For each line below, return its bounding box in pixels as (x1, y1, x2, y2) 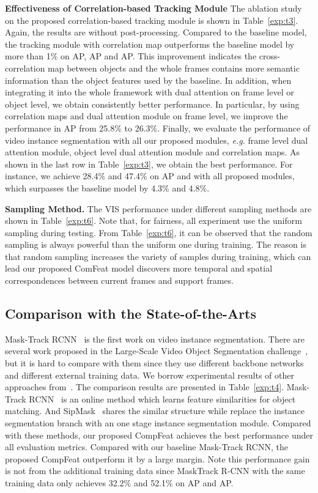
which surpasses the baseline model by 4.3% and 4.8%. (5, 181, 210, 194)
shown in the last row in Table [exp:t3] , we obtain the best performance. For (5, 157, 293, 170)
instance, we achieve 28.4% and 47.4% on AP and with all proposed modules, (5, 169, 295, 182)
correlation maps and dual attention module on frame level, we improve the (5, 109, 288, 122)
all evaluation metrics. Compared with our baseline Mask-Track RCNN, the (5, 440, 288, 453)
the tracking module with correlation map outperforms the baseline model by (5, 37, 295, 50)
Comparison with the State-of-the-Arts (5, 304, 257, 323)
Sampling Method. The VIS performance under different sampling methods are (5, 202, 312, 215)
